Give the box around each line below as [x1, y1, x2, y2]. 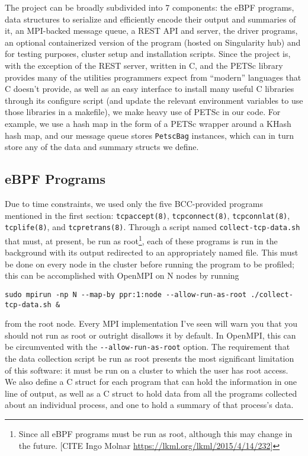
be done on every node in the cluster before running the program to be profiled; [5, 257, 294, 270]
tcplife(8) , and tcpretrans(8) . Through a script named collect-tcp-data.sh [5, 221, 300, 233]
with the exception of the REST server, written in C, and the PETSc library [5, 59, 283, 71]
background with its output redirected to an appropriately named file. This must [5, 246, 299, 259]
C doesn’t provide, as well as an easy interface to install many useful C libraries [5, 82, 294, 95]
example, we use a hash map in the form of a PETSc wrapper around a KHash [5, 117, 291, 129]
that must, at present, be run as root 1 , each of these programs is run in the [5, 232, 278, 247]
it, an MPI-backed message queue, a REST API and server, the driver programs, [5, 24, 298, 37]
